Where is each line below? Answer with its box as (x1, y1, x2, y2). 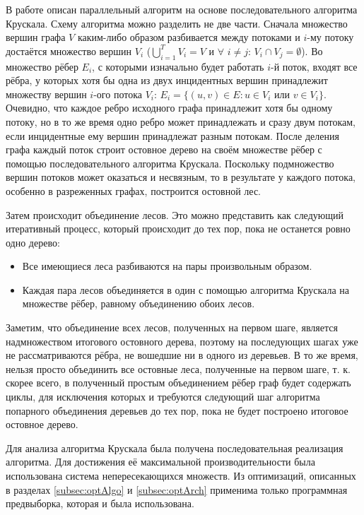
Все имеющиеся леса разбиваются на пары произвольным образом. (22, 259, 312, 273)
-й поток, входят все (271, 59, 358, 73)
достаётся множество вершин (6, 43, 132, 58)
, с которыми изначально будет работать (92, 59, 264, 73)
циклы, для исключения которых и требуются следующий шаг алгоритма (6, 389, 320, 404)
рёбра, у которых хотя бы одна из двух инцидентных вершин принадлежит (6, 73, 328, 88)
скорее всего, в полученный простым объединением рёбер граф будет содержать (6, 375, 351, 390)
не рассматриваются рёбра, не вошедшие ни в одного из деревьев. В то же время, (6, 348, 358, 362)
